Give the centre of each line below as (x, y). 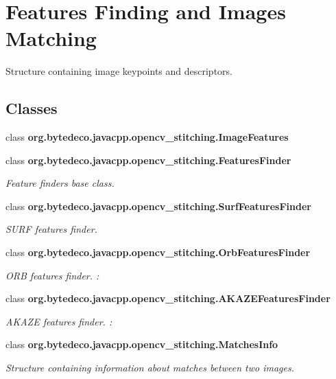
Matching (51, 38)
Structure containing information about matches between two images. (150, 368)
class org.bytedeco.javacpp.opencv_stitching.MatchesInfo (142, 344)
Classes (32, 108)
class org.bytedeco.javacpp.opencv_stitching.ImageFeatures (147, 137)
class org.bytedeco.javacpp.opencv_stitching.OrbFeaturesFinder (158, 252)
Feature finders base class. (60, 183)
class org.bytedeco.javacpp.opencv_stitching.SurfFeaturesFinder (158, 206)
